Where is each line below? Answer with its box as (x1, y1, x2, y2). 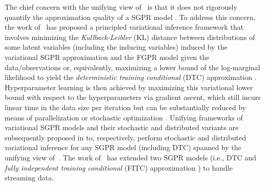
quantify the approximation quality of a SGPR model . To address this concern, (5, 11, 256, 22)
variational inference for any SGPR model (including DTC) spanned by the (5, 142, 241, 153)
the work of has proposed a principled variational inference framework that (5, 22, 243, 32)
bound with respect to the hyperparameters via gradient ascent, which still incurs (5, 92, 261, 102)
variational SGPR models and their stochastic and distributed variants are (5, 122, 239, 133)
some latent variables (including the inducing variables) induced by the (5, 42, 228, 52)
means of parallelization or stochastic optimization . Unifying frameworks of (5, 112, 243, 122)
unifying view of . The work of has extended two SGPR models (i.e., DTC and (5, 152, 256, 162)
